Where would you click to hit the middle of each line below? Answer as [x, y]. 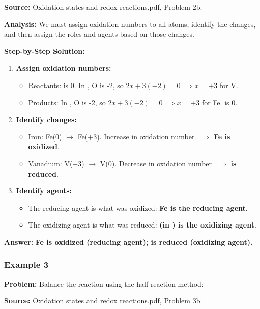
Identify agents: [44, 191]
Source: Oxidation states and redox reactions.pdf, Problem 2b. [103, 7]
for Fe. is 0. [220, 102]
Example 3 [26, 264]
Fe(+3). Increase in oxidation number [136, 136]
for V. [229, 85]
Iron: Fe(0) [45, 136]
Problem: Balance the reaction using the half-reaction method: [104, 283]
